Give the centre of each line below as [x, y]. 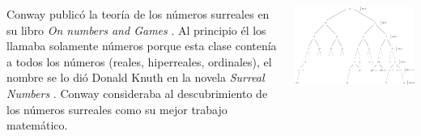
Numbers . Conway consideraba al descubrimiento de [137, 93]
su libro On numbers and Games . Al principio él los [136, 30]
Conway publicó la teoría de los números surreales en [138, 14]
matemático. [37, 125]
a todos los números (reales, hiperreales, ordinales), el [139, 61]
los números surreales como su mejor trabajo [117, 109]
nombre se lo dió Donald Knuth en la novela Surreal [136, 77]
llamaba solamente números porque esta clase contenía [142, 46]
